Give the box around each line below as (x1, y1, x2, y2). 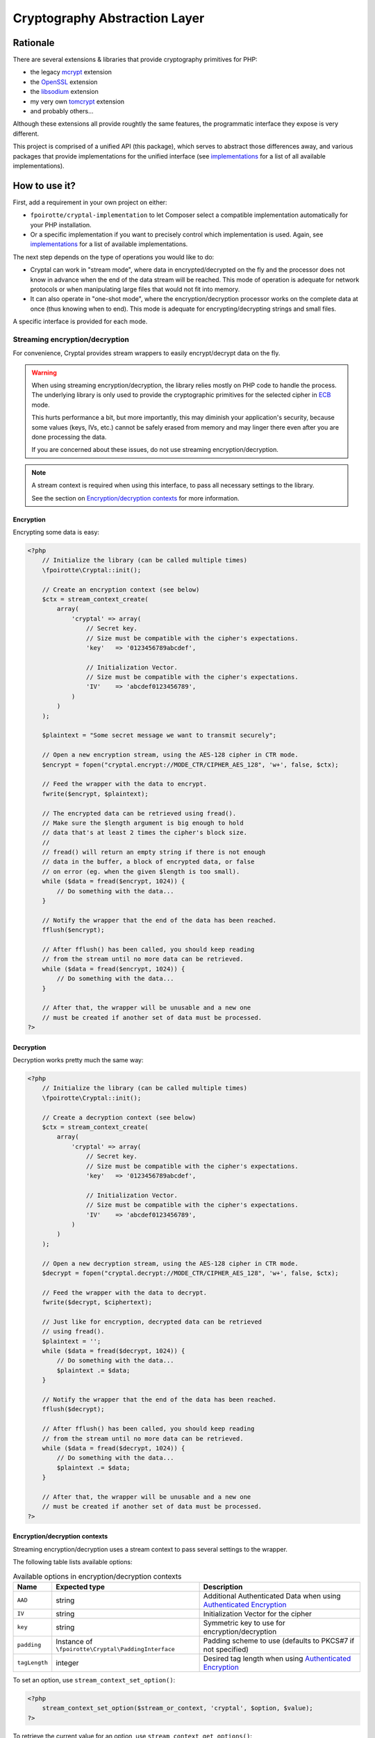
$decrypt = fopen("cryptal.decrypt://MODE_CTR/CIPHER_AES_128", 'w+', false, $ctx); (42, 1269, 340, 1277)
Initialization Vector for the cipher (203, 1609, 312, 1618)
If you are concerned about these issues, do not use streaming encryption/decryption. (31, 446, 279, 454)
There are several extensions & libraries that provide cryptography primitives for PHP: (12, 56, 258, 64)
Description (203, 1582, 243, 1591)
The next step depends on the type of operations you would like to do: (12, 252, 215, 261)
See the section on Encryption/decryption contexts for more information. (31, 494, 240, 502)
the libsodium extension (30, 88, 99, 96)
